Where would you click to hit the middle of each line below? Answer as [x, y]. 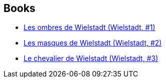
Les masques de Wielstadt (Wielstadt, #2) [93, 43]
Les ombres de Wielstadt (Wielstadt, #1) [90, 27]
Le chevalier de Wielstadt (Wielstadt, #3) [91, 58]
